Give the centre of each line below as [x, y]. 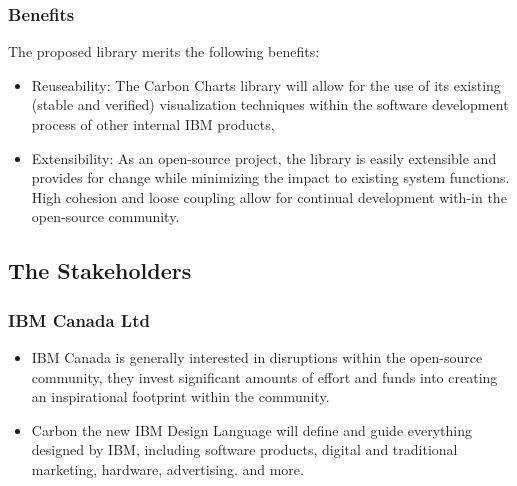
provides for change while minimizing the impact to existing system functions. [270, 177]
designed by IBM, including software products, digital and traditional [244, 449]
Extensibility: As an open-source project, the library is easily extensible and [264, 157]
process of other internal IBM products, [153, 124]
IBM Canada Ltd [79, 319]
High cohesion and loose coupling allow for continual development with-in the [269, 196]
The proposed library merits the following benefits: [164, 51]
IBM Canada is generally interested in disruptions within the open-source [257, 356]
